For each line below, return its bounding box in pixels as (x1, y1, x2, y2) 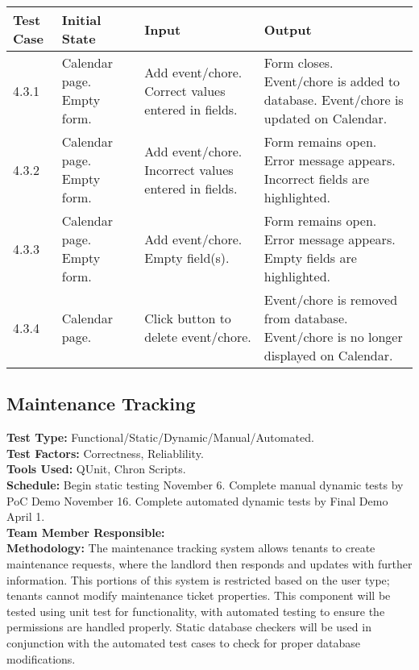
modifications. (6, 650, 76, 667)
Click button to (144, 309, 231, 327)
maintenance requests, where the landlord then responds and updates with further (6, 555, 413, 572)
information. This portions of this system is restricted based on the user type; (6, 571, 390, 588)
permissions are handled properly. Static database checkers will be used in (6, 618, 371, 635)
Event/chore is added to (263, 72, 400, 90)
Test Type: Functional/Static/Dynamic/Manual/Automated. (6, 429, 314, 446)
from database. (263, 309, 348, 327)
